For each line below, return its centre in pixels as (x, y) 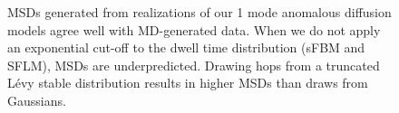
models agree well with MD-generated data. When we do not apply (194, 29)
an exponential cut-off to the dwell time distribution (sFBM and (186, 47)
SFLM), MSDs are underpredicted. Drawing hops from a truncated (194, 65)
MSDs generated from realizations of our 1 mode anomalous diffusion (199, 12)
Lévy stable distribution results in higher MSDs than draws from (188, 83)
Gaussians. (37, 100)
